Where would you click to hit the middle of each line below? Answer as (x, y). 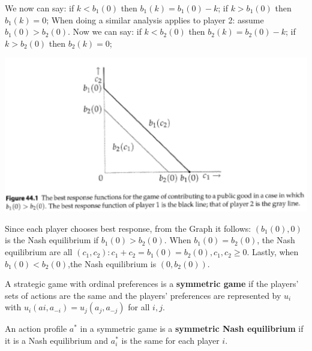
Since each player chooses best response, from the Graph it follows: (128, 228)
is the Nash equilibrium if (52, 240)
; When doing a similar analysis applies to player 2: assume (155, 19)
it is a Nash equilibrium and (57, 341)
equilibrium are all (39, 252)
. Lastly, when (273, 252)
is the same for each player (170, 341)
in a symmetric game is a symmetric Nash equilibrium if (192, 329)
